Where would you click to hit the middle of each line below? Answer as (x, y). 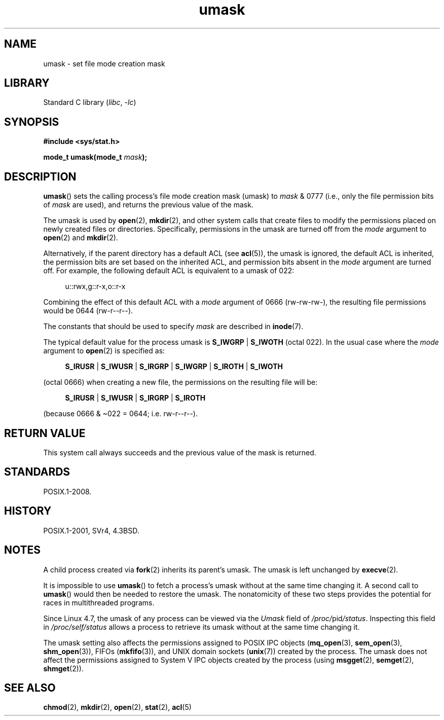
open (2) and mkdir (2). (81, 238)
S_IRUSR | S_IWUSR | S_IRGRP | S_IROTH (135, 398)
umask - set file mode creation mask (104, 63)
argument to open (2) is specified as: (104, 351)
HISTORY (28, 511)
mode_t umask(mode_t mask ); (95, 157)
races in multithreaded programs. (99, 602)
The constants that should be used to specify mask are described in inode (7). (173, 327)
